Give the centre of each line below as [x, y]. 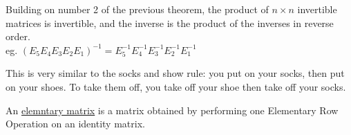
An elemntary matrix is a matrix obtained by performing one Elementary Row [172, 110]
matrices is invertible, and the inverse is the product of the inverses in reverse [170, 22]
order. [18, 36]
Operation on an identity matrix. [75, 124]
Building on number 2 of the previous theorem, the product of [137, 9]
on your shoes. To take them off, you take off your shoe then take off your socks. [176, 86]
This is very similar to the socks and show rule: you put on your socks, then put [175, 73]
